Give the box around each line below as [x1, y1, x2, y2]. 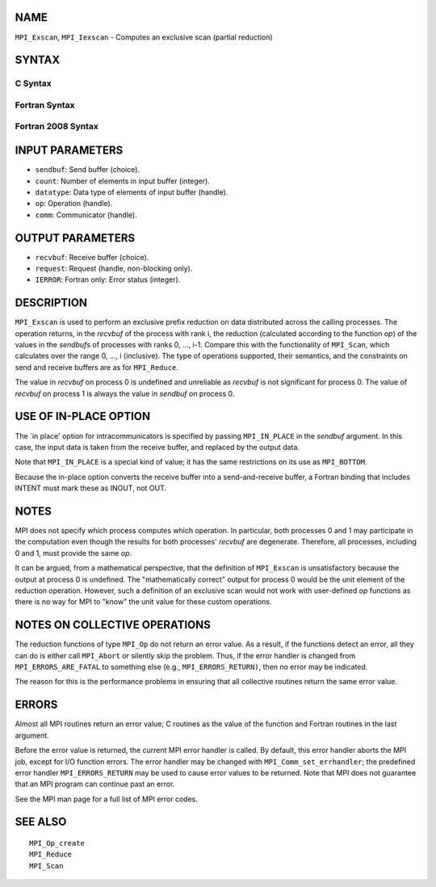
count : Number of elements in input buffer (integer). [35, 176, 210, 186]
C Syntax [15, 78, 52, 89]
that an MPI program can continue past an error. [15, 780, 175, 789]
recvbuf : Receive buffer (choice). [35, 252, 149, 262]
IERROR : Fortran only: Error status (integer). [35, 275, 181, 284]
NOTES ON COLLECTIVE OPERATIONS [15, 618, 212, 632]
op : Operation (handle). [35, 199, 113, 208]
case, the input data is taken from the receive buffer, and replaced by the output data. [15, 442, 300, 452]
